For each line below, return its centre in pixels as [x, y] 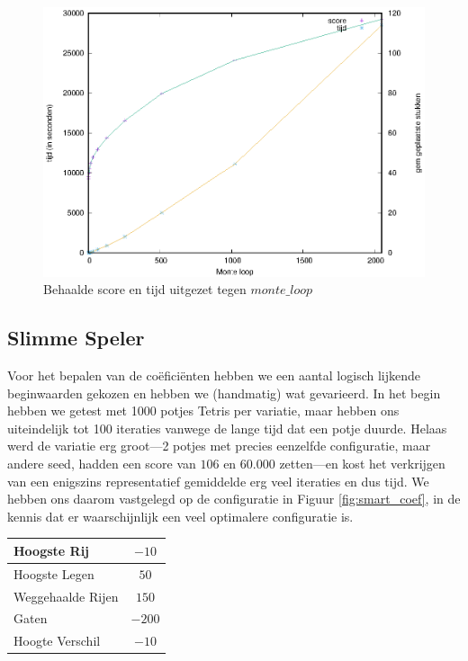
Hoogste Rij [52, 550]
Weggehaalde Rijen [66, 596]
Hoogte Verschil [57, 641]
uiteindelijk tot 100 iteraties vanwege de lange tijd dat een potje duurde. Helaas [227, 428]
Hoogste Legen [54, 573]
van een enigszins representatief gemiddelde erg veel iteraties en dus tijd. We [218, 481]
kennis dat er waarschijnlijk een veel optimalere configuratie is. [180, 516]
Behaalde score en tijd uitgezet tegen [145, 289]
